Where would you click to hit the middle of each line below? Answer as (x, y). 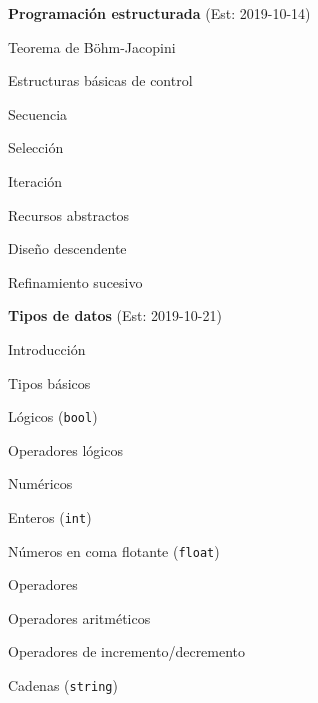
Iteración (35, 180)
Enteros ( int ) (50, 516)
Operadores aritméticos (79, 617)
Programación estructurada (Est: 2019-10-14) (159, 13)
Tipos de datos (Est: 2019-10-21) (115, 315)
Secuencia (38, 113)
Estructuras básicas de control (100, 80)
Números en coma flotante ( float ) (114, 550)
